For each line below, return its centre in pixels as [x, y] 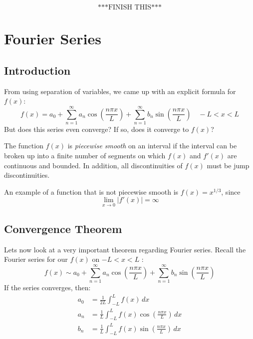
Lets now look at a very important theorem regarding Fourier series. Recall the [125, 249]
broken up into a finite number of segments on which [85, 156]
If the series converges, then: [47, 287]
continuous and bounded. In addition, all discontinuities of [93, 165]
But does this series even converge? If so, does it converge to [97, 129]
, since [231, 191]
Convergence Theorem [63, 229]
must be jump [228, 165]
